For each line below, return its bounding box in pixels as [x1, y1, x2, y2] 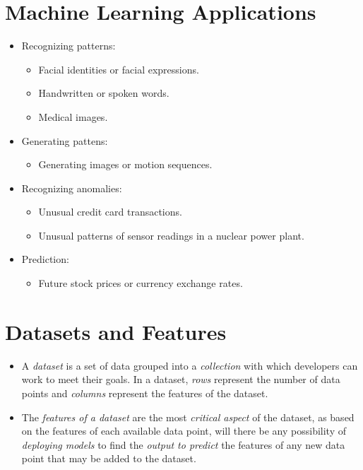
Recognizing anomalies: [21, 180, 122, 195]
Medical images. [38, 109, 108, 124]
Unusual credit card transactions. [38, 204, 182, 219]
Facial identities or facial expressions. [38, 61, 199, 76]
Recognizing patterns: [21, 38, 116, 53]
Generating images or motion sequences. [38, 157, 213, 172]
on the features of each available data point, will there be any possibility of [21, 423, 347, 438]
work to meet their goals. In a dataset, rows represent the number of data [21, 372, 340, 387]
